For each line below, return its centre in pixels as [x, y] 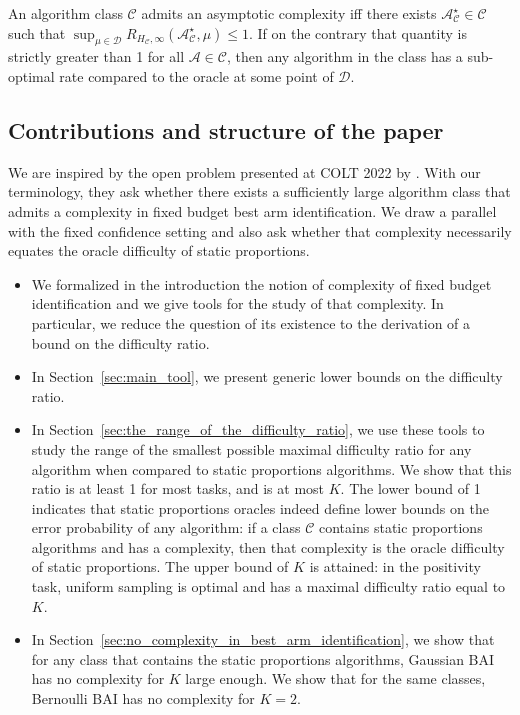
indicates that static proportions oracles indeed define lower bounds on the [260, 507]
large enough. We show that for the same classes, [335, 678]
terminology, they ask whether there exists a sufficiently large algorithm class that [259, 191]
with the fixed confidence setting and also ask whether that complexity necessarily [260, 230]
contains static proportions [401, 527]
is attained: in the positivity [395, 566]
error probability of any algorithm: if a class [166, 527]
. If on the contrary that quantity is [358, 32]
